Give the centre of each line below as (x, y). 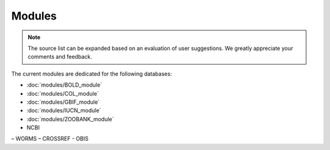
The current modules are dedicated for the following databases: (92, 74)
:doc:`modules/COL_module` (63, 93)
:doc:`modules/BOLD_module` (64, 85)
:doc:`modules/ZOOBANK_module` (70, 119)
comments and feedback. (60, 57)
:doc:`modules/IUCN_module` (64, 110)
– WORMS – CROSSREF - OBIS (50, 139)
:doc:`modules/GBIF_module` (63, 102)
